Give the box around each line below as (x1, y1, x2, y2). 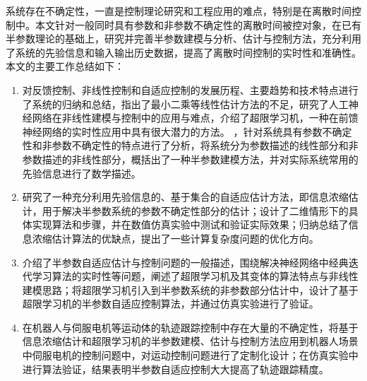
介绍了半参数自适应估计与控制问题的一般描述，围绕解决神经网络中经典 (22, 254, 349, 269)
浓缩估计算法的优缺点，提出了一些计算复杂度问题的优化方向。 (32, 230, 319, 245)
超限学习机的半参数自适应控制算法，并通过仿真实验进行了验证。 (22, 296, 319, 311)
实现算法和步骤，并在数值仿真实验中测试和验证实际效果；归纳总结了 (32, 217, 349, 232)
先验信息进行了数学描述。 (22, 165, 141, 180)
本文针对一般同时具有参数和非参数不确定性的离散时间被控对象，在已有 (35, 17, 361, 32)
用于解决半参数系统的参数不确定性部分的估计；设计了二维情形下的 (42, 203, 349, 218)
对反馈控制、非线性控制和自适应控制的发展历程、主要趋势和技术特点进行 (22, 82, 359, 97)
